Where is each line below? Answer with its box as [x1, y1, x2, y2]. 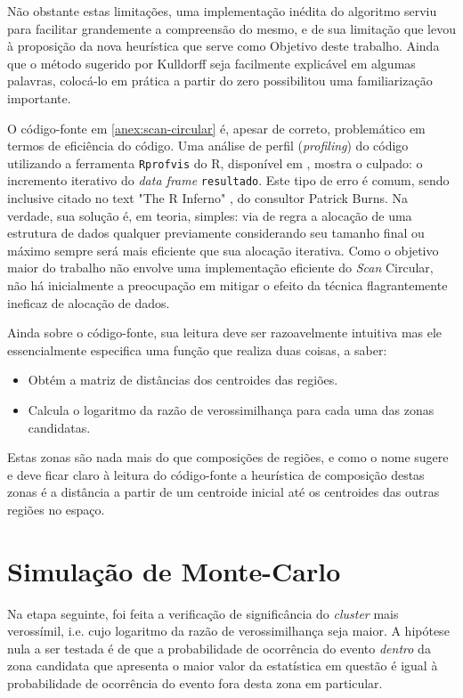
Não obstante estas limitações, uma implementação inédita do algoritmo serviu [7, 2, 437, 20]
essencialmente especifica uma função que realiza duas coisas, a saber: [7, 340, 387, 359]
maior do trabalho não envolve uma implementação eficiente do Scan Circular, [7, 258, 434, 277]
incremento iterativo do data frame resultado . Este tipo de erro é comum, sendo [7, 171, 450, 190]
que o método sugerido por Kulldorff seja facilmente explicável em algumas [7, 53, 416, 72]
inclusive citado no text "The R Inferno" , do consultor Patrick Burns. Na [7, 189, 409, 207]
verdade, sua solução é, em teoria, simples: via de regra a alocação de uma [7, 206, 412, 224]
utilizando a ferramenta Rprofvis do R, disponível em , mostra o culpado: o [7, 153, 423, 172]
